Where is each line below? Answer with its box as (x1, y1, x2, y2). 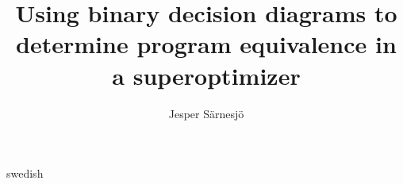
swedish (6, 165, 44, 182)
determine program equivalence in (16, 28, 397, 60)
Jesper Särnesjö (168, 105, 244, 121)
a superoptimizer (112, 59, 301, 91)
